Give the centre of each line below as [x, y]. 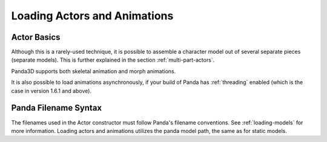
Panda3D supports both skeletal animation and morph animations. [94, 71]
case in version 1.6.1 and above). [51, 91]
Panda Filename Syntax [57, 108]
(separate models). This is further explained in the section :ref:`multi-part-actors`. [113, 60]
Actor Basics [36, 37]
